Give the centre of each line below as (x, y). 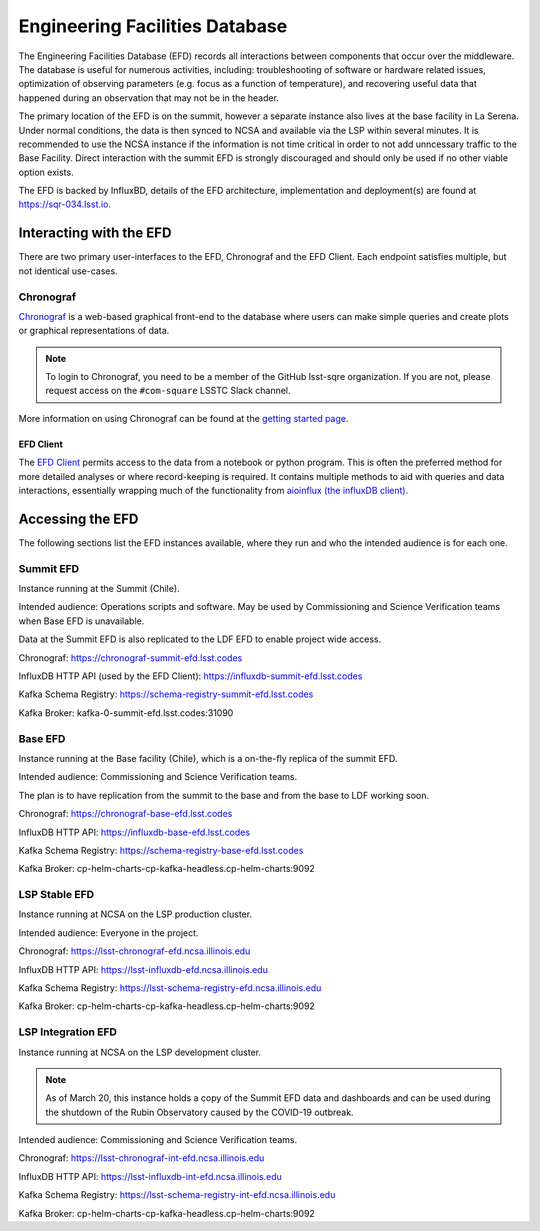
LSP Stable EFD (56, 895)
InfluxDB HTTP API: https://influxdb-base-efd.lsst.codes (134, 832)
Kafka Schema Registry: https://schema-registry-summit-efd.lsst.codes (166, 694)
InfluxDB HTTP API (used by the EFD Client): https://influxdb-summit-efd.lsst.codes (190, 676)
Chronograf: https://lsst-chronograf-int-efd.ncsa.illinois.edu (141, 1158)
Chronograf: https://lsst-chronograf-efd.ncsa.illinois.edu (134, 951)
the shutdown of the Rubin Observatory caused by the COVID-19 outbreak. (199, 1112)
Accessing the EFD (78, 518)
